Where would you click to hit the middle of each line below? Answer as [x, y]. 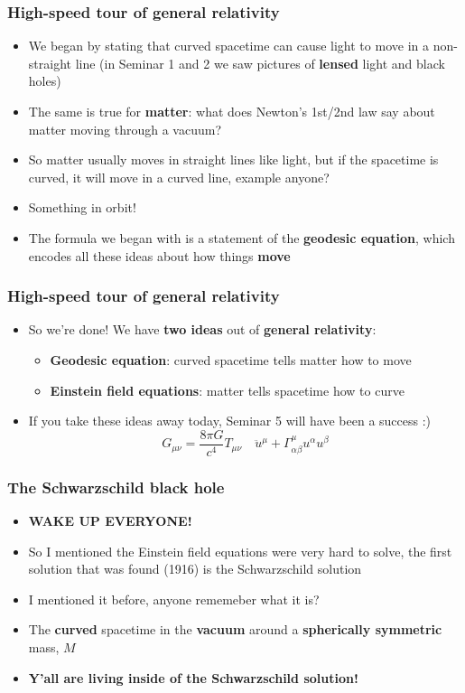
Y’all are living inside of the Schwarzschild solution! [193, 677]
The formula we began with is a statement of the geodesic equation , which [242, 237]
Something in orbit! [82, 207]
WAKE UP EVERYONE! [110, 521]
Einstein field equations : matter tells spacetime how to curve [227, 390]
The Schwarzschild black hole [116, 487]
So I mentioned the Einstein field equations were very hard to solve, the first [240, 551]
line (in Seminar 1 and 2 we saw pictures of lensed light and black [260, 63]
